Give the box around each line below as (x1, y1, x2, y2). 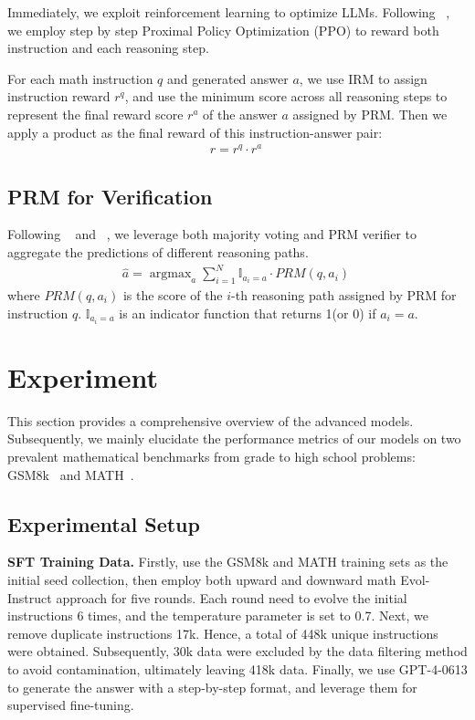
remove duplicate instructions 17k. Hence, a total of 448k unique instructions (7, 623, 438, 642)
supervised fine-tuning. (7, 695, 134, 715)
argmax (149, 267, 192, 281)
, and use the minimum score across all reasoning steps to (124, 87, 448, 106)
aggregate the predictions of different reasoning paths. (7, 243, 309, 262)
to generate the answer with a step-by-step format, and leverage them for (7, 677, 417, 696)
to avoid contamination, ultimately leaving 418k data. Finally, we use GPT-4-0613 (7, 659, 468, 678)
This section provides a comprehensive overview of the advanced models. (7, 411, 414, 430)
